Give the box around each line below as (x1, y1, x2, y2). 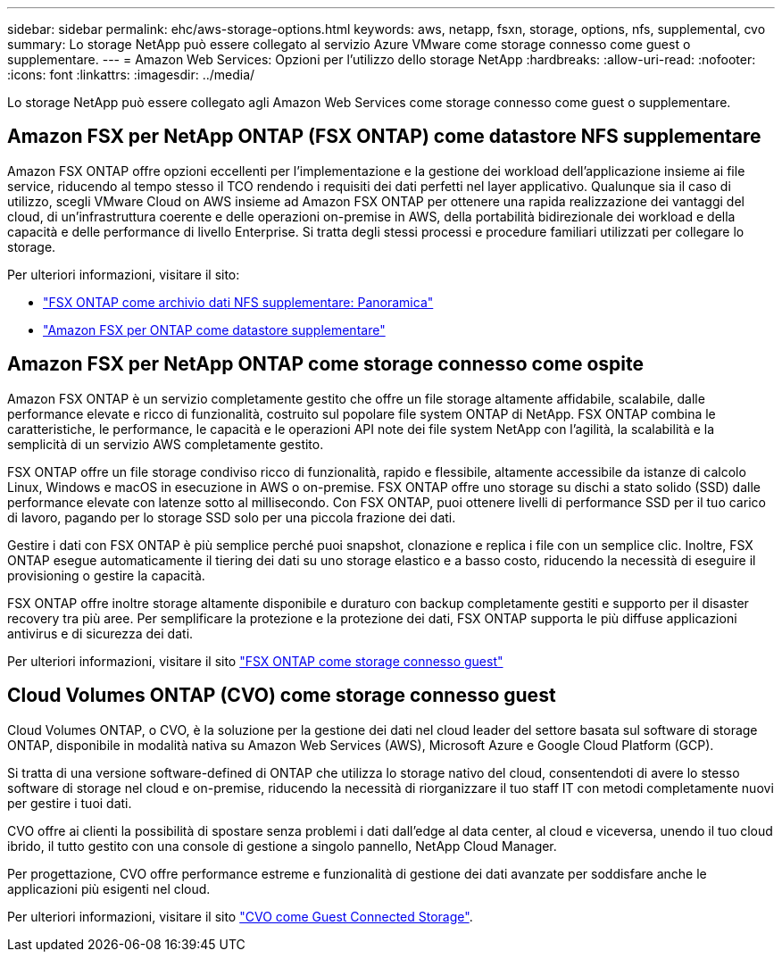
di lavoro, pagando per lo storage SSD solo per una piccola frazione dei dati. (7, 509, 456, 525)
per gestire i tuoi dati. (7, 795, 132, 811)
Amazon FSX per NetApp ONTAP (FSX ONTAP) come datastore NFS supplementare (7, 125, 761, 148)
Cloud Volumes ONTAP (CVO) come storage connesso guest (7, 684, 556, 707)
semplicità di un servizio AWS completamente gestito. (7, 436, 324, 452)
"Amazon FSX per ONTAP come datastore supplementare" (43, 321, 386, 338)
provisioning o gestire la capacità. (7, 567, 205, 583)
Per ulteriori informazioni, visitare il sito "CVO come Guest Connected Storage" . (7, 908, 473, 924)
